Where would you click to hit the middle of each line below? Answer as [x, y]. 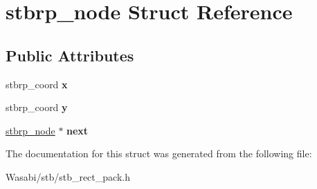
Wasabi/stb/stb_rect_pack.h [68, 176]
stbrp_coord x [37, 84]
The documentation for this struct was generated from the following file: [159, 153]
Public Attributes [70, 55]
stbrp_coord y [37, 107]
